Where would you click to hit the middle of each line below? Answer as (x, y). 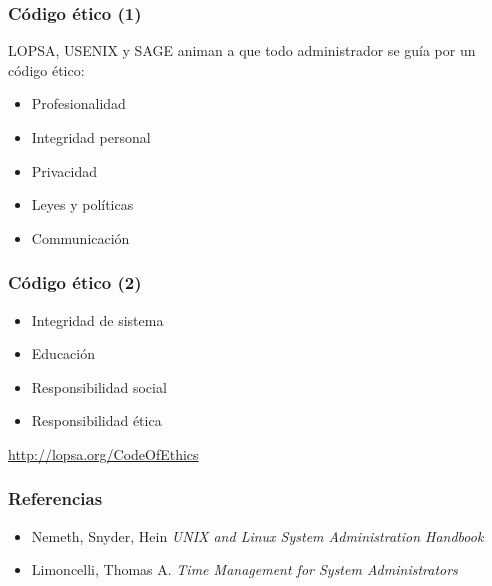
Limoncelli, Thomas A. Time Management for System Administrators (244, 569)
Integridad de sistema (97, 319)
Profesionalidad (78, 103)
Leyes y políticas (82, 204)
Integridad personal (91, 137)
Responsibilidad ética (96, 420)
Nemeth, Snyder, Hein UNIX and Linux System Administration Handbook (257, 535)
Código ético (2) (75, 282)
